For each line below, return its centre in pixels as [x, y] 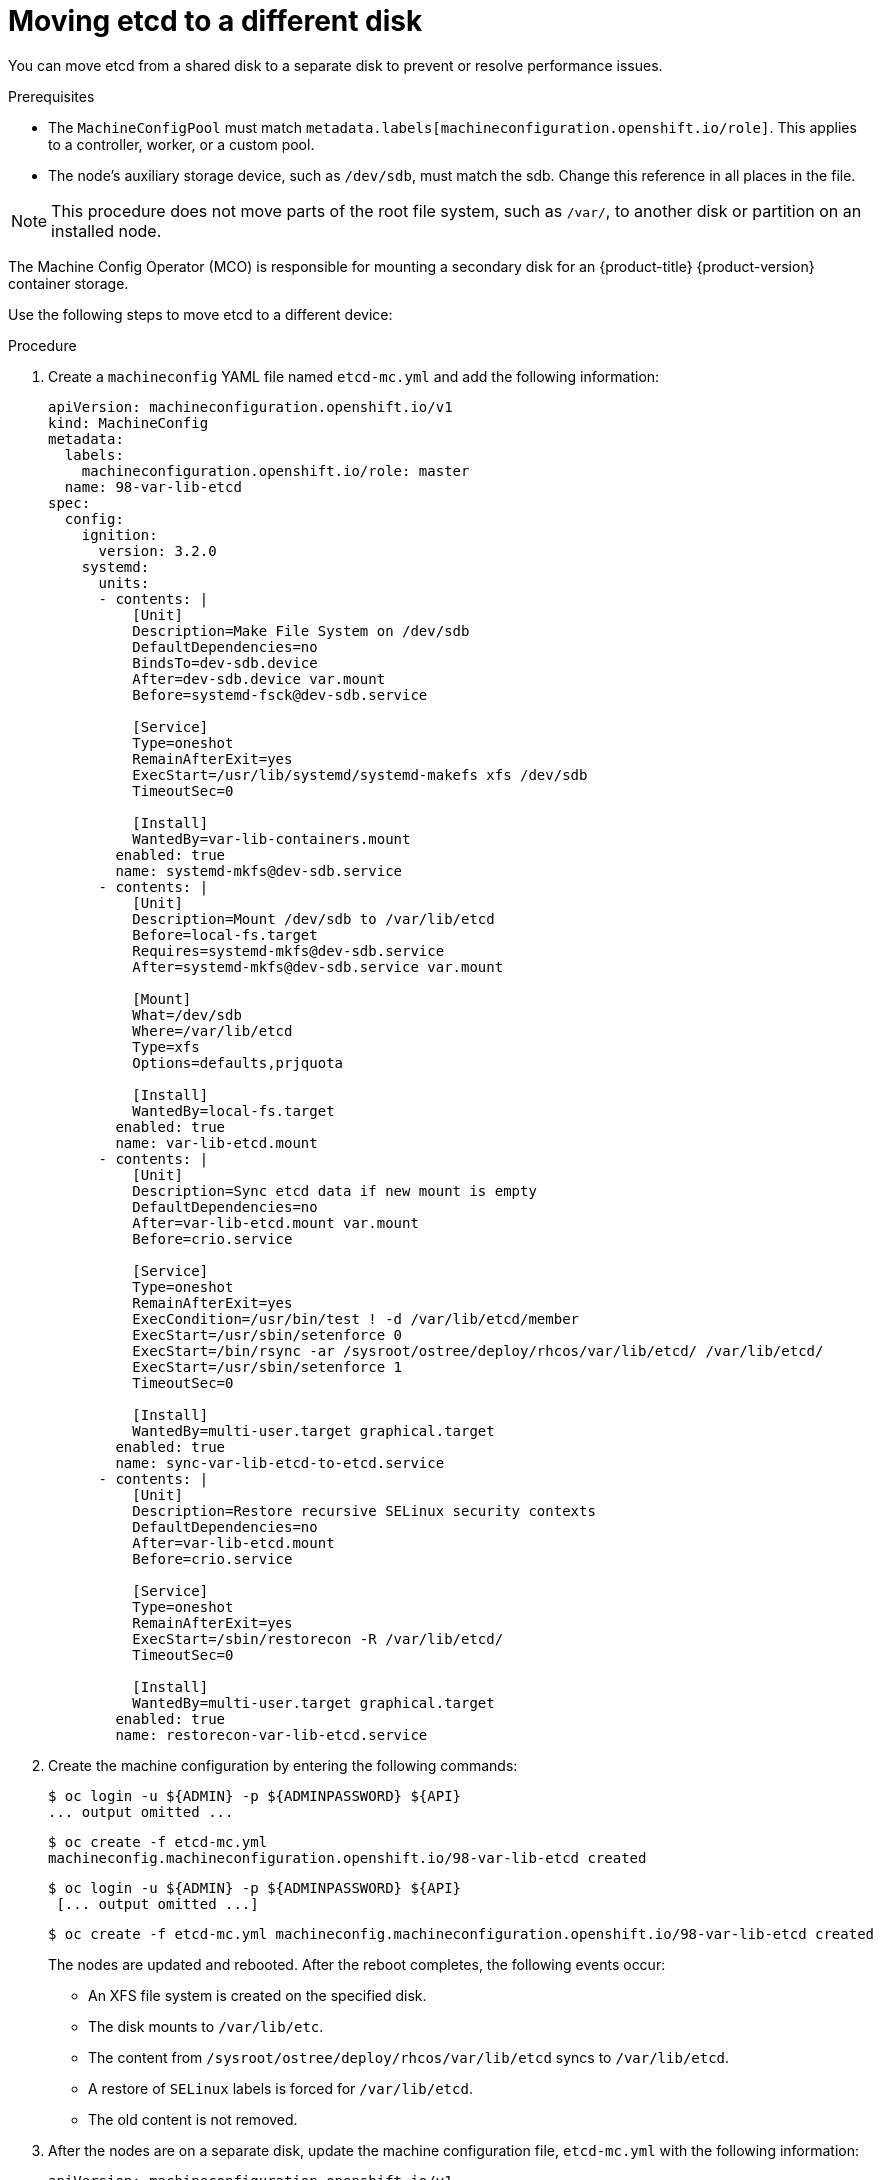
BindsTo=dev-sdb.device [225, 662]
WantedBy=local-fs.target [233, 1110]
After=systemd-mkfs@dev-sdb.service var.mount [318, 966]
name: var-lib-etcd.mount [216, 1142]
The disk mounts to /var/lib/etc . [206, 2026]
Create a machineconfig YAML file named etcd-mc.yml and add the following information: [354, 376]
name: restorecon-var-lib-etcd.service [271, 1734]
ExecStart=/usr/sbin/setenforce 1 [267, 1366]
